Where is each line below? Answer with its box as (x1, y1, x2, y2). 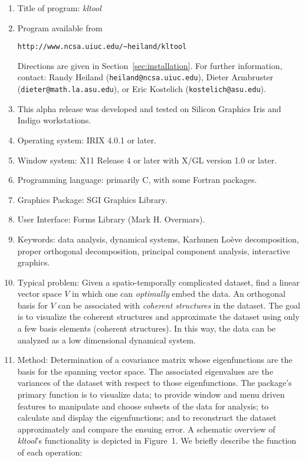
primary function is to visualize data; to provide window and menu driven (17, 388, 285, 401)
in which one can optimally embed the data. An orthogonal (72, 287, 286, 300)
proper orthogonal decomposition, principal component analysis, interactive (17, 244, 290, 257)
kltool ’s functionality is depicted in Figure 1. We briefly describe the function (17, 434, 297, 447)
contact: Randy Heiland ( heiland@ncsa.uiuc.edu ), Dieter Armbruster (17, 71, 274, 83)
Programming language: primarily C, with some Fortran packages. (17, 173, 257, 186)
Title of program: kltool (17, 2, 101, 14)
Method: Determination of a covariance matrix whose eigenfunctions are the (17, 353, 293, 366)
